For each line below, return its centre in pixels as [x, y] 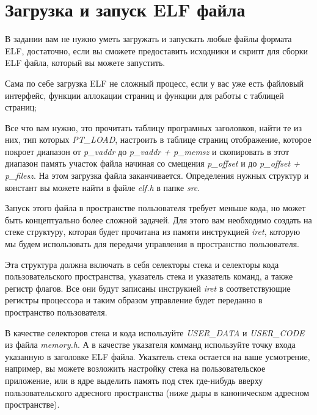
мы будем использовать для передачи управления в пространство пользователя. [152, 244]
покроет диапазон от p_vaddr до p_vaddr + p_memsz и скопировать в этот [147, 151]
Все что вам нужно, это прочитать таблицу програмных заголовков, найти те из [154, 127]
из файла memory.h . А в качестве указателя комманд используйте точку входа [150, 345]
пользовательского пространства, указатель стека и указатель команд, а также [149, 276]
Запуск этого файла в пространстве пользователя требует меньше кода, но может [155, 208]
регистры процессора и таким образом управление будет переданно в [134, 300]
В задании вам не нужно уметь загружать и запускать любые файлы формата [148, 39]
